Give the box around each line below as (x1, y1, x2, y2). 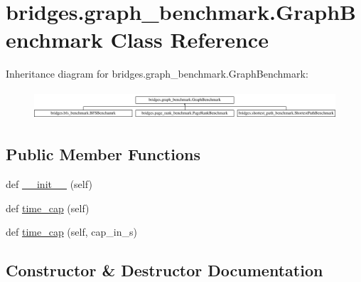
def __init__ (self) (6, 177, 92, 192)
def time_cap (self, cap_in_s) (6, 224, 137, 239)
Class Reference (110, 25, 269, 54)
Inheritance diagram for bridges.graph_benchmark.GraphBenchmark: (6, 66, 308, 81)
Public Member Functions (6, 143, 200, 165)
